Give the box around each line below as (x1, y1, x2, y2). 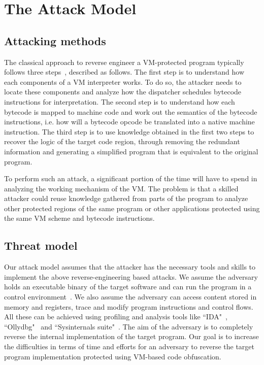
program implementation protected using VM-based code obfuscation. (4, 351, 221, 361)
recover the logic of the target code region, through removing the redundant (4, 136, 240, 147)
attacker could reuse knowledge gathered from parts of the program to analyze (4, 193, 248, 204)
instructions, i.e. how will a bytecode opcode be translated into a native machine (4, 116, 255, 127)
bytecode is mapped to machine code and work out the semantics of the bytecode (4, 106, 257, 117)
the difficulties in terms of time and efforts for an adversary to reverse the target (4, 341, 254, 352)
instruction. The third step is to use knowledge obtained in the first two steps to (4, 126, 254, 137)
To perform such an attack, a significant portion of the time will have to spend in (4, 173, 257, 184)
